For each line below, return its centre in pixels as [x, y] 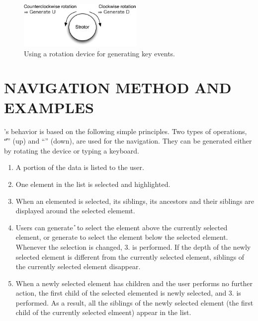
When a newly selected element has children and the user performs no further [134, 283]
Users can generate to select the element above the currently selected [122, 227]
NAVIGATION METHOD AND [118, 87]
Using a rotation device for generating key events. [99, 53]
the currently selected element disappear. [78, 266]
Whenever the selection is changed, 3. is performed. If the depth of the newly [133, 246]
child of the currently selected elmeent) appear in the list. [103, 312]
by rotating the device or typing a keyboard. [72, 150]
